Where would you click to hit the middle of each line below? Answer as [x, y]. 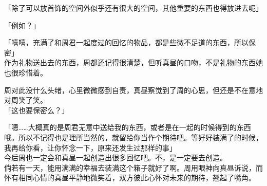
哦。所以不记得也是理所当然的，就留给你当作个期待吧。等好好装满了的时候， [133, 137]
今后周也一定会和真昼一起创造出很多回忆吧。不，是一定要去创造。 [116, 157]
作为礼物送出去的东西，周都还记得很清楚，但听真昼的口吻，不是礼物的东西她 [133, 62]
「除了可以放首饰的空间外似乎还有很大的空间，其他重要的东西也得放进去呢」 [133, 8]
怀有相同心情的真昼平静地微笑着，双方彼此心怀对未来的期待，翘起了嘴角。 [130, 178]
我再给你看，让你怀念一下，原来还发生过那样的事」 [90, 147]
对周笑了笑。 [26, 100]
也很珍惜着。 [26, 72]
